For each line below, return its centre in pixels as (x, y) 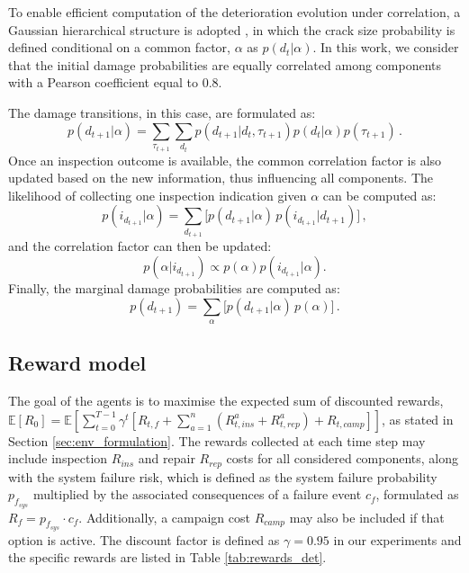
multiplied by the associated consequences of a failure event (197, 494)
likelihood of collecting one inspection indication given (158, 195)
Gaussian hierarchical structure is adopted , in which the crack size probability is (232, 29)
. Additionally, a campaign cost (164, 517)
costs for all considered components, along (343, 458)
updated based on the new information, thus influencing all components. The (221, 178)
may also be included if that (367, 517)
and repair (167, 458)
